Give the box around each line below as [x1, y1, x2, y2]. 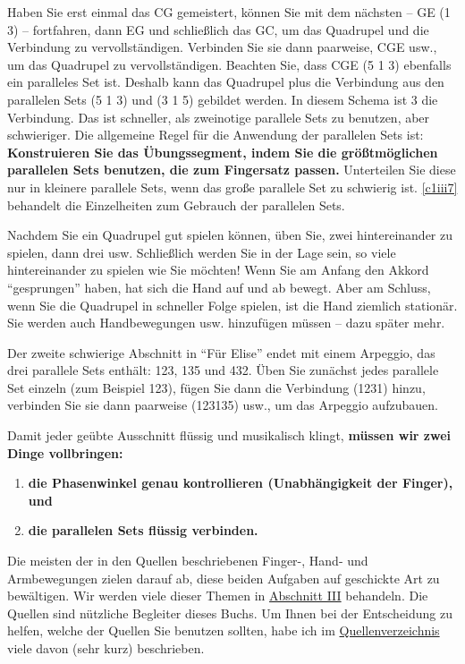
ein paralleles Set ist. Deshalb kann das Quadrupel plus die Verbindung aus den [7, 72, 444, 91]
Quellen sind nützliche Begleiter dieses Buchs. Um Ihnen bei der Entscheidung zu [7, 603, 453, 622]
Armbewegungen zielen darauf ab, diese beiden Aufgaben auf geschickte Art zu [7, 568, 440, 587]
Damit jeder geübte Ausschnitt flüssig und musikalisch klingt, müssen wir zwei [7, 426, 452, 445]
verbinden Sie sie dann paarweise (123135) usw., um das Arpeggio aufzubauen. [7, 396, 438, 414]
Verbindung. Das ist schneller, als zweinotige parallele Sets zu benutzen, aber [7, 107, 430, 126]
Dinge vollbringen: [7, 443, 123, 462]
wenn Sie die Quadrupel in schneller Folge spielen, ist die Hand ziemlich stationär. [7, 295, 458, 314]
